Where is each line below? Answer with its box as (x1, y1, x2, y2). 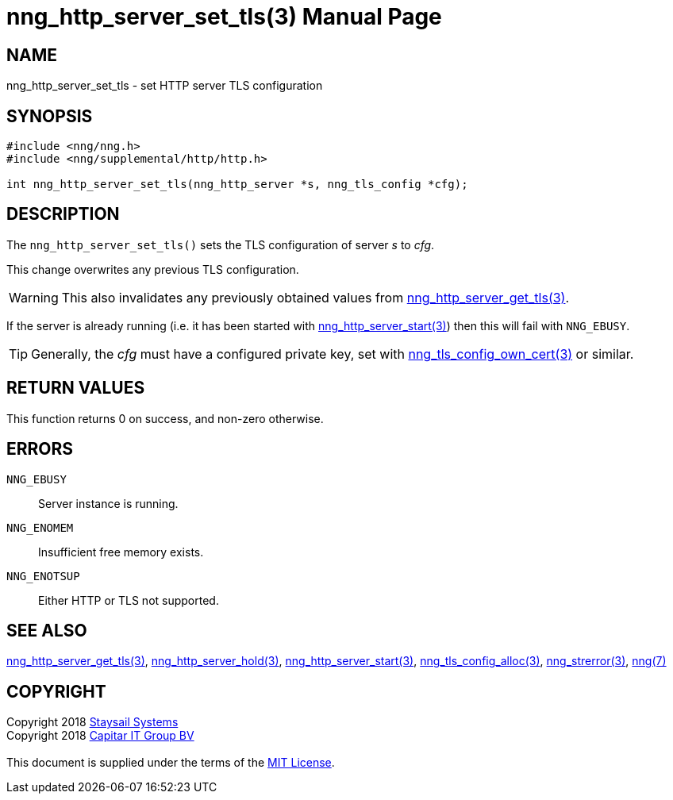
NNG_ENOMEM (6, 521, 74, 534)
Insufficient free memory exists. (38, 544, 204, 559)
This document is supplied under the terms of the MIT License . (6, 756, 335, 770)
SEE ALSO (6, 620, 87, 640)
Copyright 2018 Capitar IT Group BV (6, 729, 194, 743)
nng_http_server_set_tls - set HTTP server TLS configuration (6, 79, 323, 93)
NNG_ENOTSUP (6, 569, 80, 583)
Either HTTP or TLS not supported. (38, 593, 219, 607)
